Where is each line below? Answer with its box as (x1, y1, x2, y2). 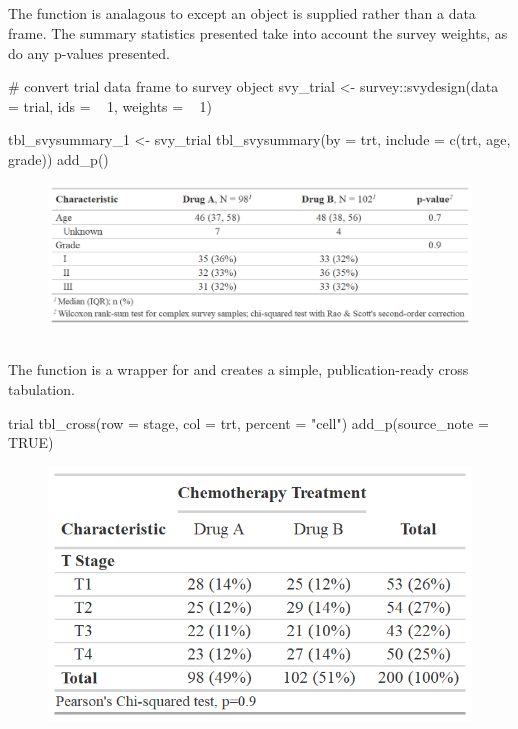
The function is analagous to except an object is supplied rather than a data (8, 3, 476, 24)
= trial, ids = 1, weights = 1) (8, 95, 212, 116)
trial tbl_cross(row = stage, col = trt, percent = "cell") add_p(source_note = (8, 412, 489, 433)
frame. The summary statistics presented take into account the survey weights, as (8, 22, 508, 43)
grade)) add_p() (8, 148, 109, 169)
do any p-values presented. (8, 42, 170, 63)
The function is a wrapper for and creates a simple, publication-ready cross (8, 359, 469, 380)
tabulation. (8, 378, 75, 399)
